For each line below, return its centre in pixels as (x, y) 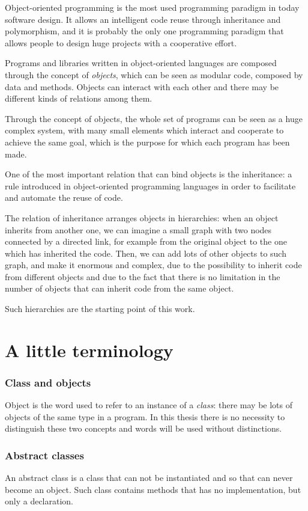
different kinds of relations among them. (79, 98)
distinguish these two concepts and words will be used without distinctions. (143, 428)
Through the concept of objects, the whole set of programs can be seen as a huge (154, 118)
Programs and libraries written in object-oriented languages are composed (141, 63)
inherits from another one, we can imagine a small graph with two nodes (138, 229)
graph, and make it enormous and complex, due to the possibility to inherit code (153, 265)
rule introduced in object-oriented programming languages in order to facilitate (150, 185)
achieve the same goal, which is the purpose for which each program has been (147, 142)
